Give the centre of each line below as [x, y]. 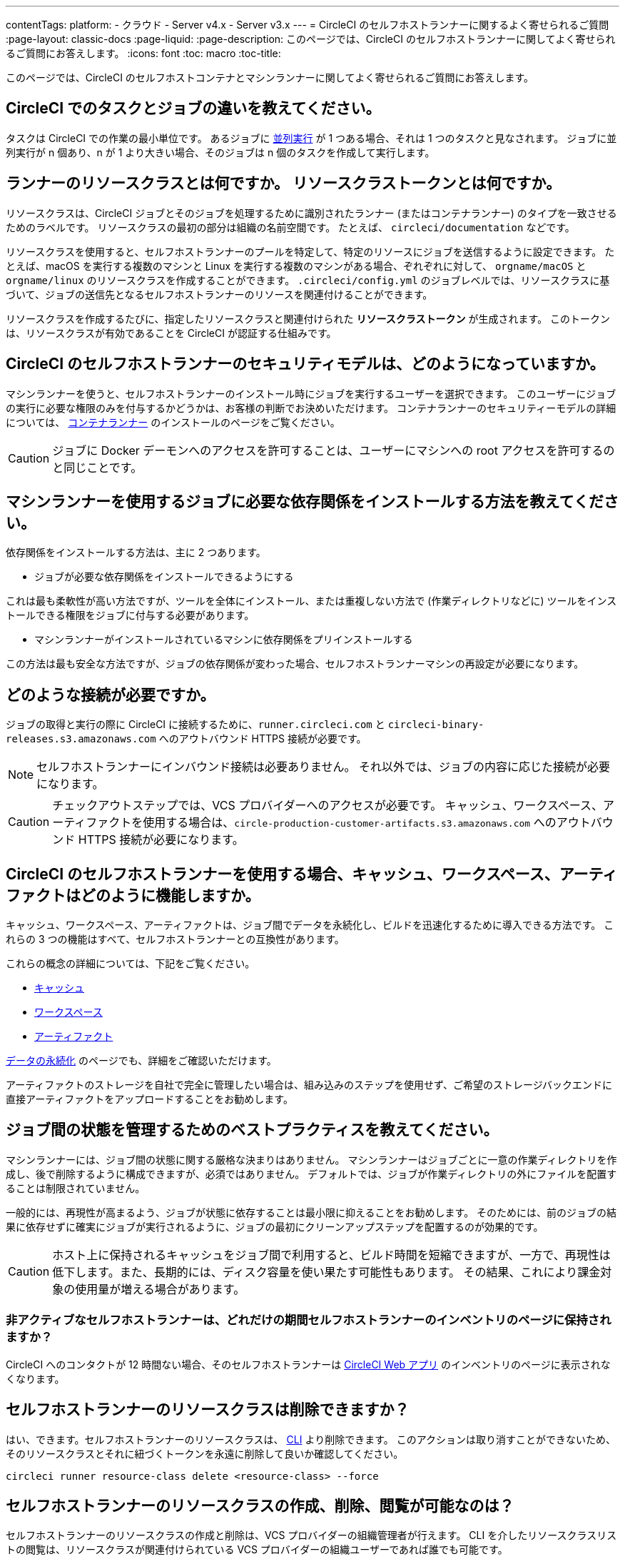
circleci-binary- [436, 725]
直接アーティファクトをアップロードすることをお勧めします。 [149, 1099]
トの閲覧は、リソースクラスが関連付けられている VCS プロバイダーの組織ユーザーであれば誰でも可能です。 [257, 1550]
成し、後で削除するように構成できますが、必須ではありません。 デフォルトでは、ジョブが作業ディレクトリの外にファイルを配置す [311, 1174]
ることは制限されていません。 [76, 1188]
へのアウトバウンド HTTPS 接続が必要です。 [263, 739]
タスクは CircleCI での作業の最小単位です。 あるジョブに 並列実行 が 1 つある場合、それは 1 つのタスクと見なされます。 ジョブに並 [311, 138]
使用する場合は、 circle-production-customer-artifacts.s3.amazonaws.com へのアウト [367, 823]
